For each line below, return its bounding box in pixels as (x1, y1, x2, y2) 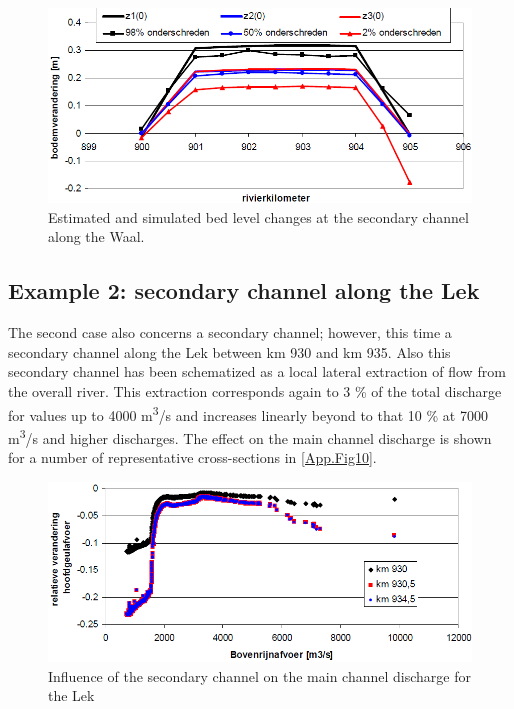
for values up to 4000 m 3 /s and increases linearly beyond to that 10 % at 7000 (8, 401, 488, 425)
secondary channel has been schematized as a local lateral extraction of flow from (8, 361, 506, 382)
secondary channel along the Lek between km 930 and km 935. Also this (8, 341, 451, 362)
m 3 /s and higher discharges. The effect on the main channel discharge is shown (8, 424, 492, 448)
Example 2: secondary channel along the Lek (8, 275, 480, 306)
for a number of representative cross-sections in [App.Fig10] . (8, 447, 377, 467)
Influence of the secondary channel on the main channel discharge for (48, 665, 471, 686)
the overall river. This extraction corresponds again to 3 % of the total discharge (8, 380, 502, 401)
